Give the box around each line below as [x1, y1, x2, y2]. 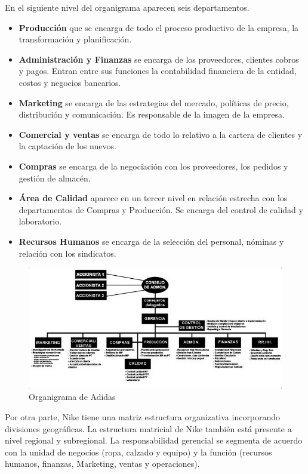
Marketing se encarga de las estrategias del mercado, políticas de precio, [19, 96, 289, 109]
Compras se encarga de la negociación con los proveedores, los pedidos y [19, 159, 288, 172]
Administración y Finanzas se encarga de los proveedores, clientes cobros [19, 53, 299, 65]
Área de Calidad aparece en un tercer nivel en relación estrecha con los [19, 192, 288, 204]
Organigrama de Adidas [29, 390, 116, 403]
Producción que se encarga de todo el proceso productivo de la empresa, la [19, 21, 299, 33]
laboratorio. [19, 215, 62, 227]
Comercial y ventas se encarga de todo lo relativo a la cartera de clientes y [19, 128, 303, 140]
